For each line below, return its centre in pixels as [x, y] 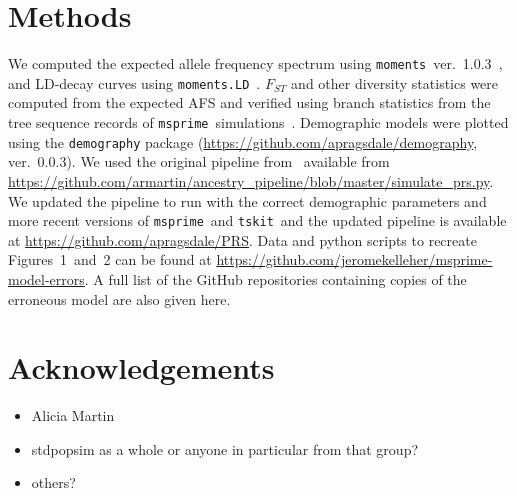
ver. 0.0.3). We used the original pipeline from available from [199, 161]
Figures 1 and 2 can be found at [110, 259]
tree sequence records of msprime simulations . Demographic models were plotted [258, 122]
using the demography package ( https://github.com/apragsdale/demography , [243, 141]
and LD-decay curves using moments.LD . [134, 82]
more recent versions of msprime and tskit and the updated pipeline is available [257, 220]
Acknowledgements [141, 367]
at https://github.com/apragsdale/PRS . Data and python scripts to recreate [242, 239]
